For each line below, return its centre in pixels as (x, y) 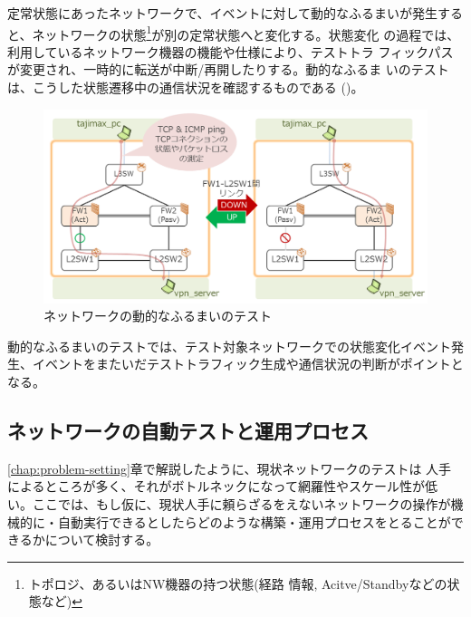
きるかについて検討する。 (83, 540)
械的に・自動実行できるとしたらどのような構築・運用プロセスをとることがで (235, 521)
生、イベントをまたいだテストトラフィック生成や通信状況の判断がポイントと (235, 364)
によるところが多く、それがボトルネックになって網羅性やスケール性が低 (222, 486)
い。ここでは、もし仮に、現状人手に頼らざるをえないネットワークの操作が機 (235, 504)
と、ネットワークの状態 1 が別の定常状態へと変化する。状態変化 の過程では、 (234, 33)
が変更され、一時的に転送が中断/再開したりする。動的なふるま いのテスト (228, 69)
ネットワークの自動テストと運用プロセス (188, 431)
